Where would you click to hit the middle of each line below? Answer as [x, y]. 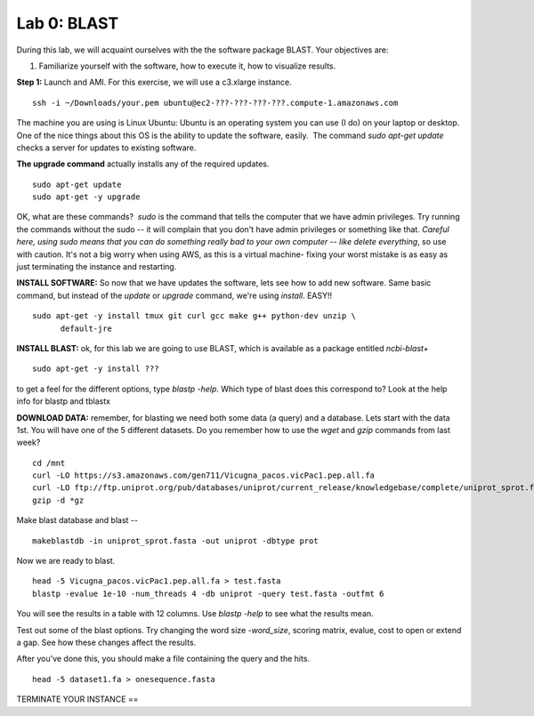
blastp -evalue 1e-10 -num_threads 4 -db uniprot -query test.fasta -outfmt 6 [208, 593]
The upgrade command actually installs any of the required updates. [143, 164]
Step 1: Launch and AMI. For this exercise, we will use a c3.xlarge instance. [154, 82]
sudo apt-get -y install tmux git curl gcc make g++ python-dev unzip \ [194, 316]
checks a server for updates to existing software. [106, 148]
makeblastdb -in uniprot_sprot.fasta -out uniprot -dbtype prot [176, 541]
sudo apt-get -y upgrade [86, 197]
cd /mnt [49, 463]
